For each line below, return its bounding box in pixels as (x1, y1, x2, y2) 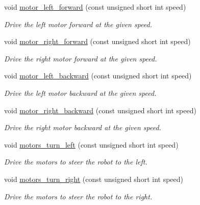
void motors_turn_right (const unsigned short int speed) (4, 173, 183, 184)
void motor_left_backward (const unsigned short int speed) (4, 70, 192, 81)
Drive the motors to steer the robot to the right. (4, 191, 153, 201)
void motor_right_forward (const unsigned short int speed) (4, 36, 191, 47)
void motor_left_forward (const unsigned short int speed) (4, 2, 186, 12)
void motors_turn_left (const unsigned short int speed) (4, 139, 179, 150)
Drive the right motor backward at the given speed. (4, 122, 161, 133)
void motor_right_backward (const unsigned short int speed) (4, 105, 196, 115)
